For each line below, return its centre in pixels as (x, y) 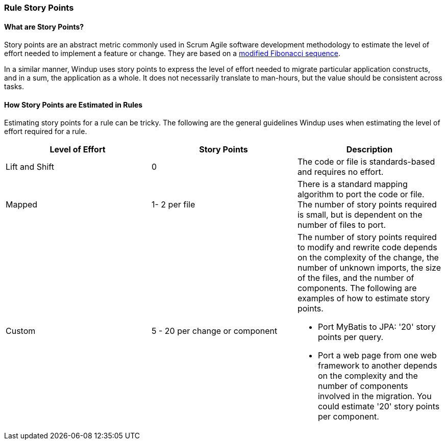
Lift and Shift (30, 167)
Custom (21, 331)
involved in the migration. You (375, 396)
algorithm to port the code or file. (361, 194)
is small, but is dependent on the (360, 215)
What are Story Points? (44, 27)
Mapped (22, 205)
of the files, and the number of (356, 278)
